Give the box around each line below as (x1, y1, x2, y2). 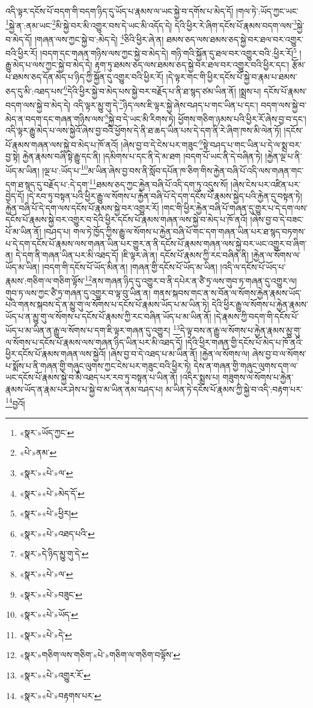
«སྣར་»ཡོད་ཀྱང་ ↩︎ (19, 426, 74, 438)
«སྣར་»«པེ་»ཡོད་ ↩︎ (19, 608, 78, 621)
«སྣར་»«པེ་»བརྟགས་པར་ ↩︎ (19, 689, 102, 701)
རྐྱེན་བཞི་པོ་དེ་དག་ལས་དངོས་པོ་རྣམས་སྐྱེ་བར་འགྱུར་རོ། (5, 201, 159, 214)
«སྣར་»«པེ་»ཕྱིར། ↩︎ (19, 507, 78, 520)
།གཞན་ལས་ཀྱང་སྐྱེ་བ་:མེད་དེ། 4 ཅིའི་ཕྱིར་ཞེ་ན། (34, 31, 164, 45)
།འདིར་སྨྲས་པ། (180, 371, 220, 383)
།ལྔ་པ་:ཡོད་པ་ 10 (42, 162, 88, 176)
